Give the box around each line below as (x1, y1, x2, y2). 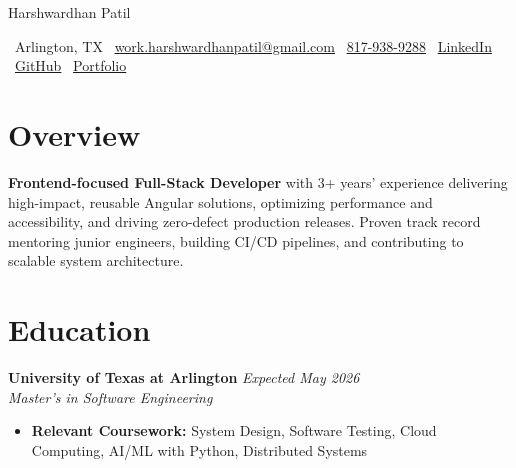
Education (8, 309, 151, 350)
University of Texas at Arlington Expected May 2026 (8, 367, 360, 387)
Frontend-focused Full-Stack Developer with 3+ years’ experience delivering (8, 171, 508, 192)
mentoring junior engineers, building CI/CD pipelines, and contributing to (8, 230, 464, 251)
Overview (8, 113, 141, 154)
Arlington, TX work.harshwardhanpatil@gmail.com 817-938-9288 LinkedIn (14, 35, 492, 56)
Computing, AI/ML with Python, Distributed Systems (31, 439, 368, 460)
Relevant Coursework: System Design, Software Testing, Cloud (31, 420, 437, 441)
